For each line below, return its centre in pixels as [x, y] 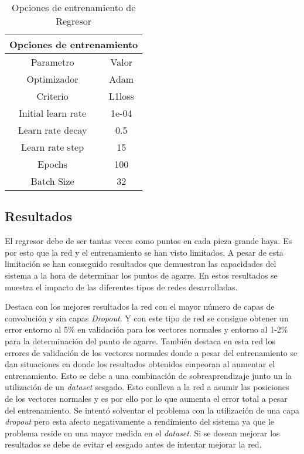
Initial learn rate [52, 113]
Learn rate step [53, 147]
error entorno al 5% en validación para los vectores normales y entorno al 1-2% [146, 329]
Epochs [52, 164]
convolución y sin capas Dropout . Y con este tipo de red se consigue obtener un [147, 318]
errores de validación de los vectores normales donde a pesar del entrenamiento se [151, 352]
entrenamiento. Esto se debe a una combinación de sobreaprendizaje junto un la [148, 375]
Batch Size [52, 181]
